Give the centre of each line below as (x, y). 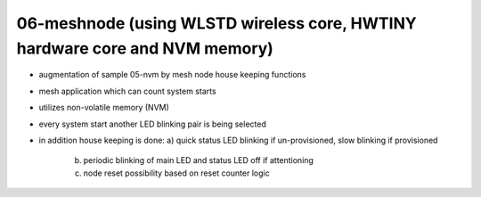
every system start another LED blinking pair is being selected (153, 124)
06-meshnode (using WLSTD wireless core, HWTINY (217, 23)
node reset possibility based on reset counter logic (177, 173)
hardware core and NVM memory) (145, 48)
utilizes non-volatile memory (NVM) (104, 108)
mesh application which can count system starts (128, 91)
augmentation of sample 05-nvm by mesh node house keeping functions (172, 75)
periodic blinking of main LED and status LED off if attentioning (198, 160)
